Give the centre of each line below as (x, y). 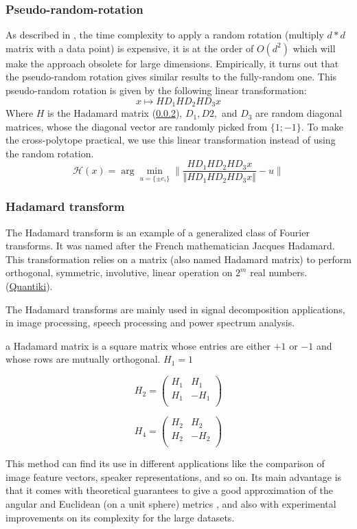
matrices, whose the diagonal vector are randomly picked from (137, 126)
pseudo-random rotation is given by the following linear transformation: (156, 90)
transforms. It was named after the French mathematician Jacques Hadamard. (170, 246)
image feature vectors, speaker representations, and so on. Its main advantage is (174, 476)
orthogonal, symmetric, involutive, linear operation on (119, 272)
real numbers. (279, 272)
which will (314, 48)
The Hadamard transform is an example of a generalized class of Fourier (158, 232)
